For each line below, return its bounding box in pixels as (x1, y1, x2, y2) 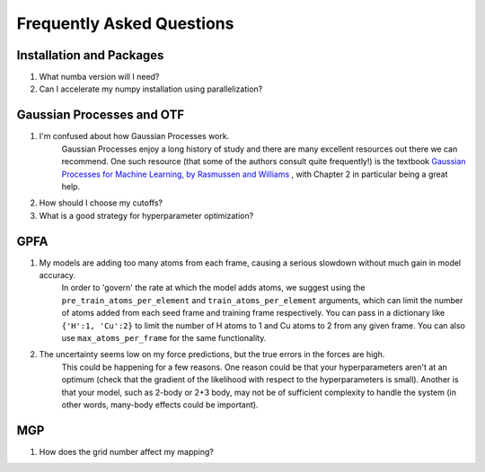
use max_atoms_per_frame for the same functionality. (61, 332, 267, 343)
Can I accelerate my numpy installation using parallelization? (39, 83, 263, 94)
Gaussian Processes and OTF (16, 108, 184, 123)
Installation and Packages (16, 48, 164, 63)
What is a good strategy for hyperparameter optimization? (39, 210, 254, 221)
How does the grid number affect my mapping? (39, 446, 215, 457)
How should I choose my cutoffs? (39, 197, 163, 208)
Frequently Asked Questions (16, 13, 234, 33)
